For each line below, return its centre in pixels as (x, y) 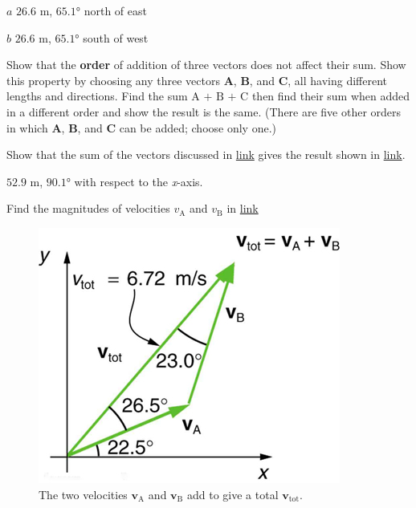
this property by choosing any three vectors (113, 80)
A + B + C (220, 98)
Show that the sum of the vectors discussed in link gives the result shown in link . (206, 154)
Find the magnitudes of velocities (88, 208)
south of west (116, 37)
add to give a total (232, 494)
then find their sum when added (331, 96)
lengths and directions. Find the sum (97, 96)
